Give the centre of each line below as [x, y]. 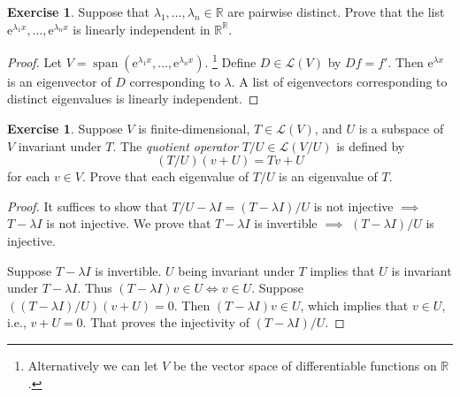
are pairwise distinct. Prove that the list [336, 11]
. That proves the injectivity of [166, 322]
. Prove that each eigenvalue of [165, 176]
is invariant [422, 270]
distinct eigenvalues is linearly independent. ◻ [133, 99]
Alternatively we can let [93, 365]
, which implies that [354, 305]
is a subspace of [401, 129]
